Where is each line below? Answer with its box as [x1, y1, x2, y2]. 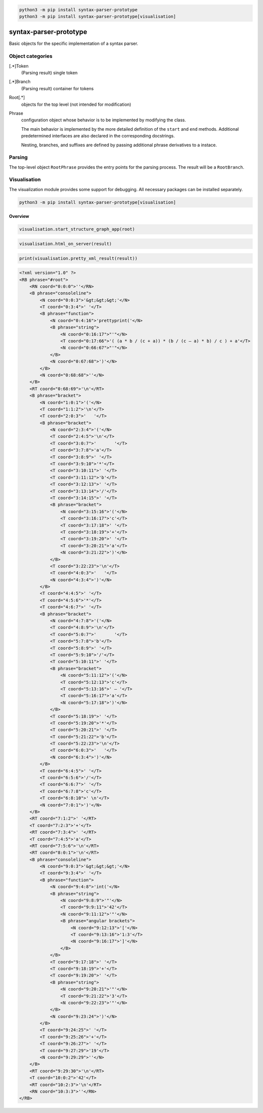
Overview [9, 214, 29, 219]
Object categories [9, 53, 53, 59]
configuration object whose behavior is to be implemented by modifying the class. [21, 117, 186, 123]
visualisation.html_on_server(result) [19, 241, 112, 246]
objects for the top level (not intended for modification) [21, 101, 131, 107]
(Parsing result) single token [21, 70, 78, 76]
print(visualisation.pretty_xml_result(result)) [19, 255, 138, 261]
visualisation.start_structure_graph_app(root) [19, 227, 135, 232]
